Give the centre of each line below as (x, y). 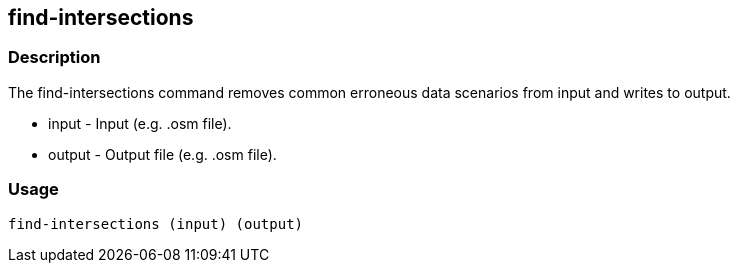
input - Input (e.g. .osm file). (140, 123)
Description (54, 57)
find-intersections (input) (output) (156, 223)
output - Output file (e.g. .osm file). (162, 154)
